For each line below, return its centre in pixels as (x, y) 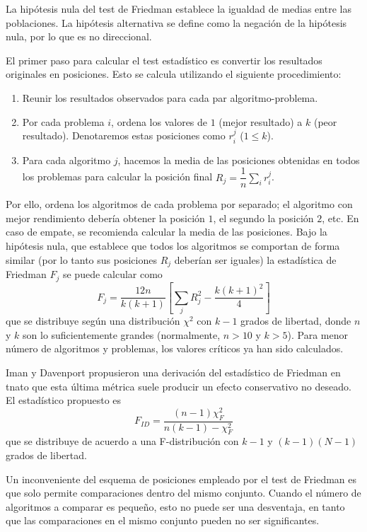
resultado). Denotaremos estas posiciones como (124, 135)
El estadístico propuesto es (64, 400)
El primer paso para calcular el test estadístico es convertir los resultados (164, 60)
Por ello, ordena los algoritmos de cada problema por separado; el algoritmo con (179, 204)
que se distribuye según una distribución (93, 321)
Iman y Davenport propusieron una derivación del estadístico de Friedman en (173, 372)
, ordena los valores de (159, 121)
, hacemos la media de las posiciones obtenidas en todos (239, 160)
